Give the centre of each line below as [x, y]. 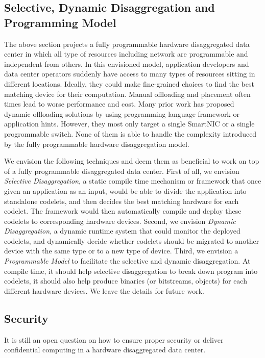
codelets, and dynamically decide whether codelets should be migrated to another [132, 240]
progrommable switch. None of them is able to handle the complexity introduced [130, 133]
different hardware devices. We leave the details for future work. [104, 290]
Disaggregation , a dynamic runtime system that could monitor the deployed [122, 231]
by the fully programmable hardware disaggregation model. [97, 144]
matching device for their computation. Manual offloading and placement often [127, 94]
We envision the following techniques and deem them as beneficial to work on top [132, 161]
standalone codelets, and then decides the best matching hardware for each [122, 201]
